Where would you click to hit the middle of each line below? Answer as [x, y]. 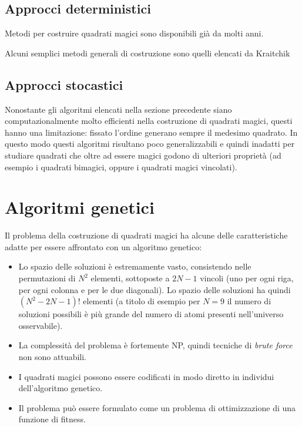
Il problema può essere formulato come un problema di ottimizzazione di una [157, 407]
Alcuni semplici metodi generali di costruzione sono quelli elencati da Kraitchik [147, 53]
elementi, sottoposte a [130, 278]
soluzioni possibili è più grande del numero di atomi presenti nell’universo [151, 314]
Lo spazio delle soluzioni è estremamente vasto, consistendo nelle [135, 266]
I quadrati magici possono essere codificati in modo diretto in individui [146, 376]
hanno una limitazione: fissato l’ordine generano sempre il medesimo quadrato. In [151, 132]
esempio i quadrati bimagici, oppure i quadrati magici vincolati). [121, 167]
